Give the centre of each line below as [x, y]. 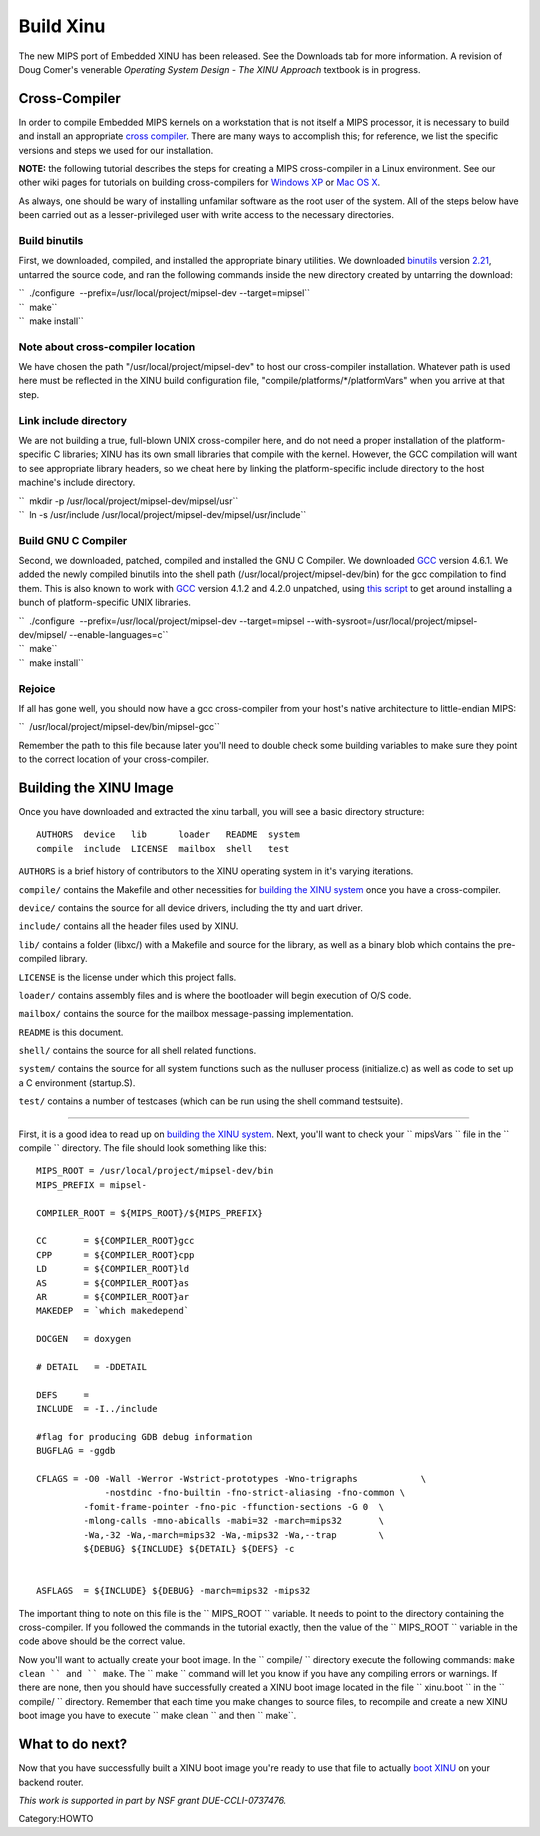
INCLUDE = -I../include [97, 1409]
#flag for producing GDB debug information [144, 1436]
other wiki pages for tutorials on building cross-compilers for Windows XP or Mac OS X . [199, 182]
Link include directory [73, 420]
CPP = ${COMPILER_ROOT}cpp [115, 1254]
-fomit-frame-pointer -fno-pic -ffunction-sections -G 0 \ [234, 1506]
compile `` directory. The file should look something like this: [142, 1148]
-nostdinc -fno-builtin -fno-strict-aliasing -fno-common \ [255, 1493]
